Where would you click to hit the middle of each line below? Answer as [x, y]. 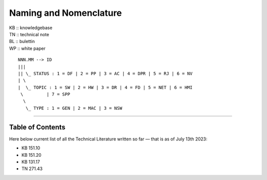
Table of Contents [37, 127]
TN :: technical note [29, 34]
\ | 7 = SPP [45, 94]
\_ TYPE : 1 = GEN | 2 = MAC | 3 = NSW [74, 108]
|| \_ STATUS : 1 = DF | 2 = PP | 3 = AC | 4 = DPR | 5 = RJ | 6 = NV [105, 73]
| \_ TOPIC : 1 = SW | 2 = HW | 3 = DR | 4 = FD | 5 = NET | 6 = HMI [105, 87]
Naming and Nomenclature [66, 13]
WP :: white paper [27, 48]
